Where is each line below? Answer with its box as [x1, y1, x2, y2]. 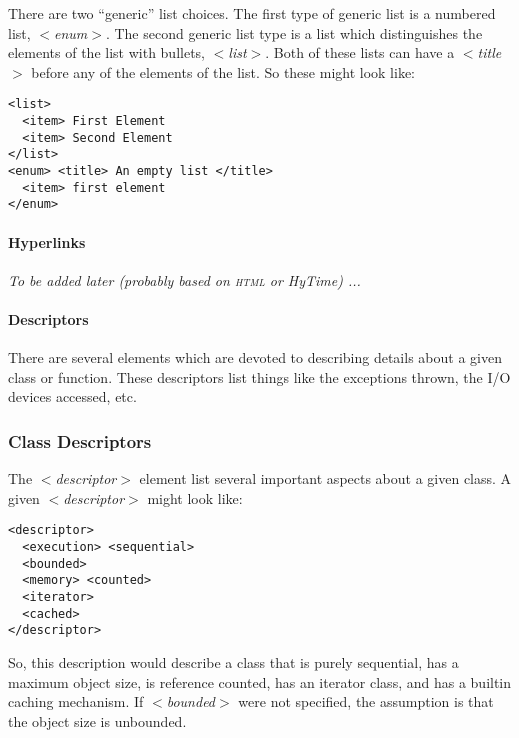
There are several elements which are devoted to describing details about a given [8, 347, 502, 368]
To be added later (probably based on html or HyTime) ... [8, 269, 361, 290]
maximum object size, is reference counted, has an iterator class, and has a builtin [8, 671, 512, 692]
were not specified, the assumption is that [238, 691, 494, 712]
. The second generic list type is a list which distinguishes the [105, 22, 483, 43]
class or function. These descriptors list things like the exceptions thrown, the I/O [8, 366, 511, 387]
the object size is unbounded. [8, 710, 187, 731]
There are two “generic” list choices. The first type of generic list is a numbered [8, 3, 496, 23]
